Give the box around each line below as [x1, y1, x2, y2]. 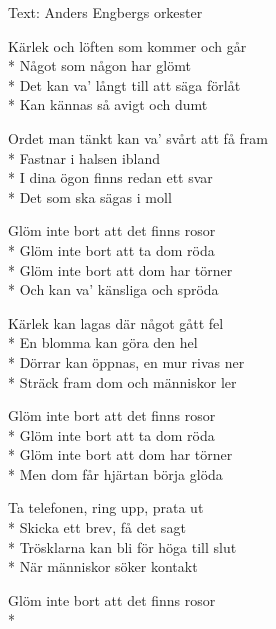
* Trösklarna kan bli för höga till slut [8, 536, 237, 557]
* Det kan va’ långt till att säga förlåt [8, 74, 241, 95]
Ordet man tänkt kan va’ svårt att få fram [8, 127, 268, 148]
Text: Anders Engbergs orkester [8, 2, 203, 22]
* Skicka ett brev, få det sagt [8, 517, 186, 538]
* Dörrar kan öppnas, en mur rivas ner [8, 351, 245, 372]
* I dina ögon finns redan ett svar [8, 167, 213, 188]
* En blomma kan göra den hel [8, 332, 198, 353]
